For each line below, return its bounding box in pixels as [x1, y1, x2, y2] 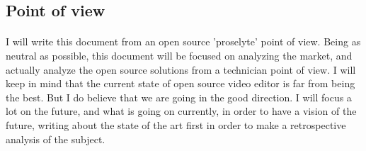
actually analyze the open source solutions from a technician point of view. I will [6, 62, 356, 77]
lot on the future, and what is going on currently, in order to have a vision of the [6, 104, 357, 118]
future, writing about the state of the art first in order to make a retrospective [6, 117, 346, 132]
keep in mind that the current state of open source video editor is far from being [6, 76, 355, 91]
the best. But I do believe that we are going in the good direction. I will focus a [6, 89, 352, 104]
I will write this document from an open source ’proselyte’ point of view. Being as [6, 34, 361, 49]
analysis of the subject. [6, 131, 105, 146]
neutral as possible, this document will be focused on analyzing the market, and [6, 47, 353, 62]
